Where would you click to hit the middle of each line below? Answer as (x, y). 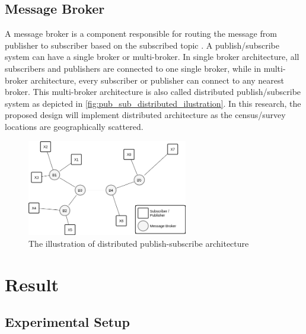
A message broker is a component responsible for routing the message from (141, 34)
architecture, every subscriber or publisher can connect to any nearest (157, 80)
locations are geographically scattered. (74, 126)
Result (32, 284)
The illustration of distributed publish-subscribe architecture (139, 243)
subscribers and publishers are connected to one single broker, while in (133, 68)
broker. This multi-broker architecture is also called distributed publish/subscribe (153, 92)
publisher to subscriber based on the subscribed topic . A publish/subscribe (142, 45)
